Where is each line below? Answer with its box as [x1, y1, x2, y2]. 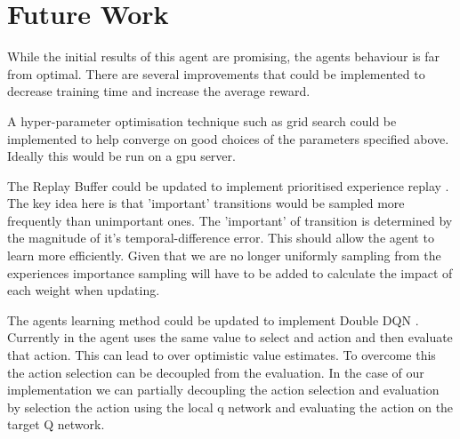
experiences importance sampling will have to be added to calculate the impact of [7, 263, 453, 282]
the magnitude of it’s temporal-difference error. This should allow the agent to [7, 228, 434, 247]
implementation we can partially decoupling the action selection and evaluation [7, 380, 440, 399]
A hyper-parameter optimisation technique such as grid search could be [7, 111, 397, 130]
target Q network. [7, 415, 105, 434]
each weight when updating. [7, 281, 160, 299]
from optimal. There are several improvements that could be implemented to [7, 64, 425, 83]
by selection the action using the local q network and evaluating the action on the [7, 397, 454, 416]
